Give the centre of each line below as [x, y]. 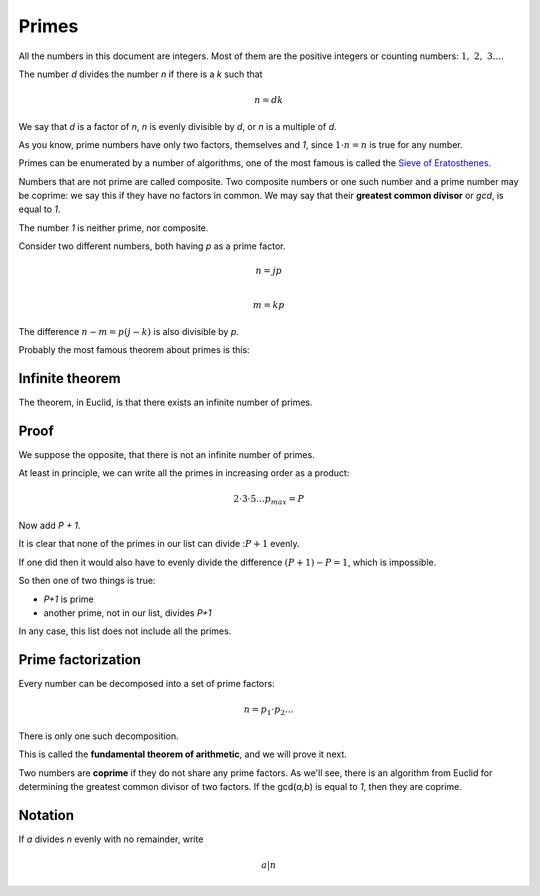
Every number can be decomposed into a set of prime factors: [146, 684]
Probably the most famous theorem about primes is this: [134, 350]
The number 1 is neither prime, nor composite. [113, 227]
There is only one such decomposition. [98, 736]
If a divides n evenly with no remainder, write [111, 839]
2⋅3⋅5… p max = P [269, 500]
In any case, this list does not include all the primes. [125, 631]
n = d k [268, 100]
